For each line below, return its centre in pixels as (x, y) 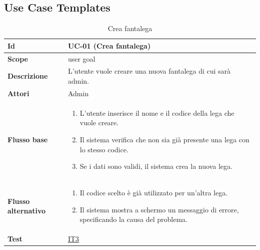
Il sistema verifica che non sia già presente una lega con (164, 139)
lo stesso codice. (104, 149)
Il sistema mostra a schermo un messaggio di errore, (159, 209)
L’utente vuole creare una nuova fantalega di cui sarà (149, 71)
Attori (18, 93)
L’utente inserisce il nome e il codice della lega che (157, 112)
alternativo (27, 211)
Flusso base (28, 139)
